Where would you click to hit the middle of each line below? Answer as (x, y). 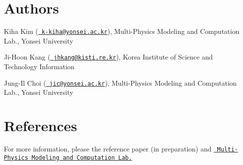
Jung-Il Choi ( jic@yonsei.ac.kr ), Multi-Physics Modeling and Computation (120, 82)
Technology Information (39, 67)
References (41, 126)
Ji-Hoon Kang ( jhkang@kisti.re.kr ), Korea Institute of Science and (108, 57)
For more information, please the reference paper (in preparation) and (108, 149)
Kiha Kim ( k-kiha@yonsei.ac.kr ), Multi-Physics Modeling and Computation (122, 31)
